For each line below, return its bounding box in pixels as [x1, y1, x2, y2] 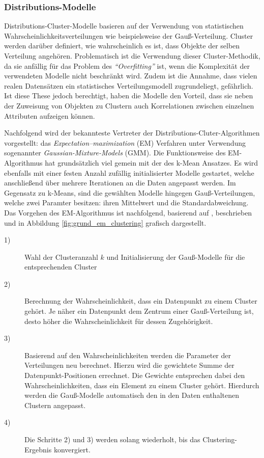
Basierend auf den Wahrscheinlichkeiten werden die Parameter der [24, 349, 231, 360]
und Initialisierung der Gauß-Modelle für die [106, 251, 245, 262]
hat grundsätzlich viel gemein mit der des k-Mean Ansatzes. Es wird [45, 157, 258, 168]
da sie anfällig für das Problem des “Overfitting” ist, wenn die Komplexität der [4, 60, 250, 71]
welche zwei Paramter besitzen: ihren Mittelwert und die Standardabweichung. [4, 197, 249, 208]
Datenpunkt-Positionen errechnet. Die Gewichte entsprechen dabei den [24, 370, 245, 381]
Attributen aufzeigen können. [4, 110, 95, 121]
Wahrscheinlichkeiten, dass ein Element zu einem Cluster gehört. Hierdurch [24, 380, 259, 390]
